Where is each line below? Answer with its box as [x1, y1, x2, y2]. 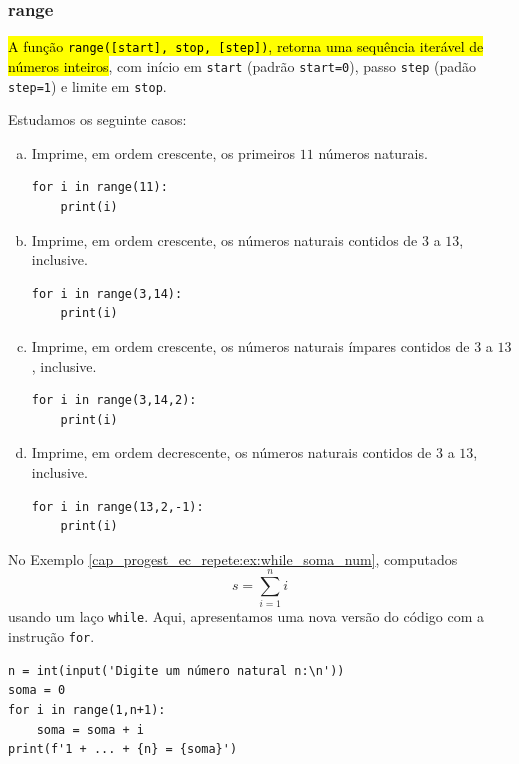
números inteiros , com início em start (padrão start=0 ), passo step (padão [8, 55, 477, 76]
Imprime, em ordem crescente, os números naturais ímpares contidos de [31, 335, 470, 356]
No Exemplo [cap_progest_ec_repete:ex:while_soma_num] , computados [8, 548, 458, 569]
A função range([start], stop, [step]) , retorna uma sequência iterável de [8, 36, 484, 57]
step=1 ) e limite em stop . [8, 75, 167, 96]
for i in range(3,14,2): [31, 393, 197, 408]
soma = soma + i [36, 722, 145, 737]
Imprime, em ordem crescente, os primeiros [31, 142, 296, 163]
